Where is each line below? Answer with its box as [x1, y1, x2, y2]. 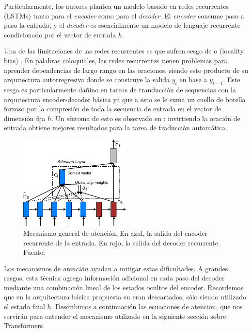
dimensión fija [4, 113, 46, 123]
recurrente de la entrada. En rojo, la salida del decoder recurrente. [23, 237, 220, 247]
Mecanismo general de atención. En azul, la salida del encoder [23, 227, 207, 238]
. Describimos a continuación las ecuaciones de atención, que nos [51, 301, 243, 312]
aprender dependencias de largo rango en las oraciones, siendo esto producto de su [4, 65, 248, 75]
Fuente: [23, 247, 45, 257]
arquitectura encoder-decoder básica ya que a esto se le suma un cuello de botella [4, 94, 246, 104]
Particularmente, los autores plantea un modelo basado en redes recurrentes [4, 1, 229, 11]
